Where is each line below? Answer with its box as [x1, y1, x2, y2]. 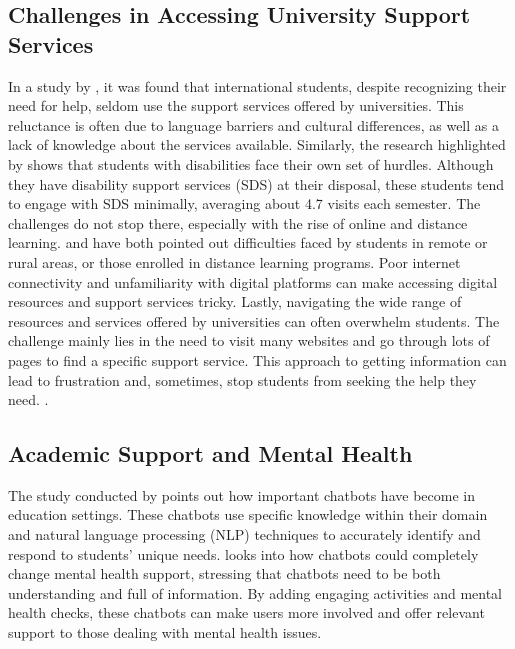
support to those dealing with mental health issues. [8, 622, 322, 643]
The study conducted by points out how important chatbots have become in [8, 484, 475, 505]
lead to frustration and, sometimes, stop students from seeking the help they [8, 369, 477, 390]
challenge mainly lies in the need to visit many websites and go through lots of [8, 330, 490, 351]
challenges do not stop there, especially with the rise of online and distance [8, 212, 468, 233]
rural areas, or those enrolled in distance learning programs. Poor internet [8, 251, 461, 272]
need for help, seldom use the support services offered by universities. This [8, 95, 464, 116]
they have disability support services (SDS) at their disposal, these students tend [8, 173, 505, 194]
